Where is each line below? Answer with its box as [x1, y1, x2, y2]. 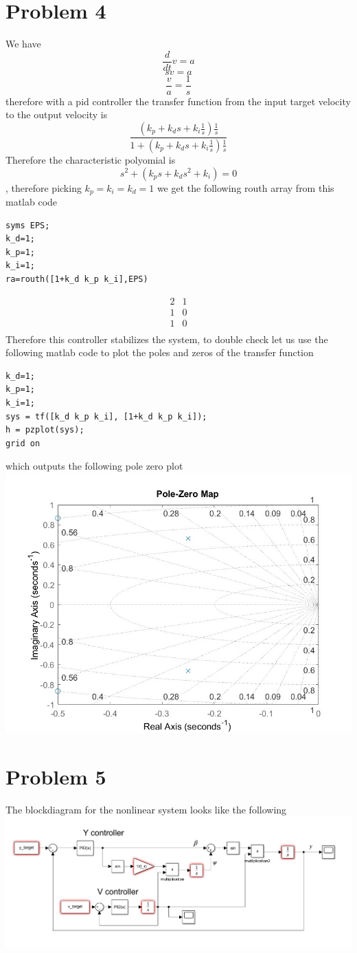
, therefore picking [5, 180, 82, 195]
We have [5, 36, 41, 51]
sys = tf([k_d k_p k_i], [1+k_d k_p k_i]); [5, 411, 207, 421]
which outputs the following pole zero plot [5, 459, 183, 473]
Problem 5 [5, 762, 106, 790]
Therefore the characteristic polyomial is [5, 152, 176, 166]
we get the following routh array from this [157, 180, 334, 195]
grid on [5, 438, 41, 448]
